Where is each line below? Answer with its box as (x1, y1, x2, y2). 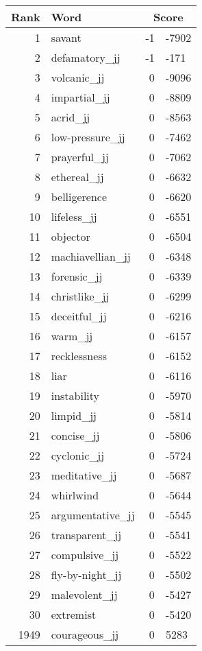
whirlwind (51, 487, 99, 503)
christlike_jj (51, 288, 110, 304)
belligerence (51, 189, 108, 204)
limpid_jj (51, 407, 97, 423)
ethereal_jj (51, 169, 104, 185)
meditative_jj (51, 467, 117, 483)
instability (51, 388, 100, 403)
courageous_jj (51, 626, 119, 642)
